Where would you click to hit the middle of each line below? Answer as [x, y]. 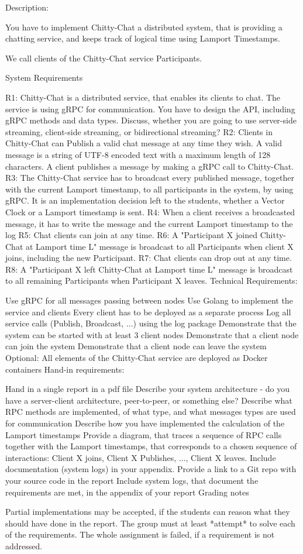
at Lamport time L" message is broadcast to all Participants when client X [159, 246]
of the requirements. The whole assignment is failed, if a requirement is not [140, 534]
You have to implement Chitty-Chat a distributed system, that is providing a [144, 27]
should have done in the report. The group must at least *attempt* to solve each [150, 523]
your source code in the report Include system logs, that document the [132, 480]
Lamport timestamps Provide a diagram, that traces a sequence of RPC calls [144, 434]
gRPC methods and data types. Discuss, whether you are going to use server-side [151, 120]
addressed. [24, 546]
